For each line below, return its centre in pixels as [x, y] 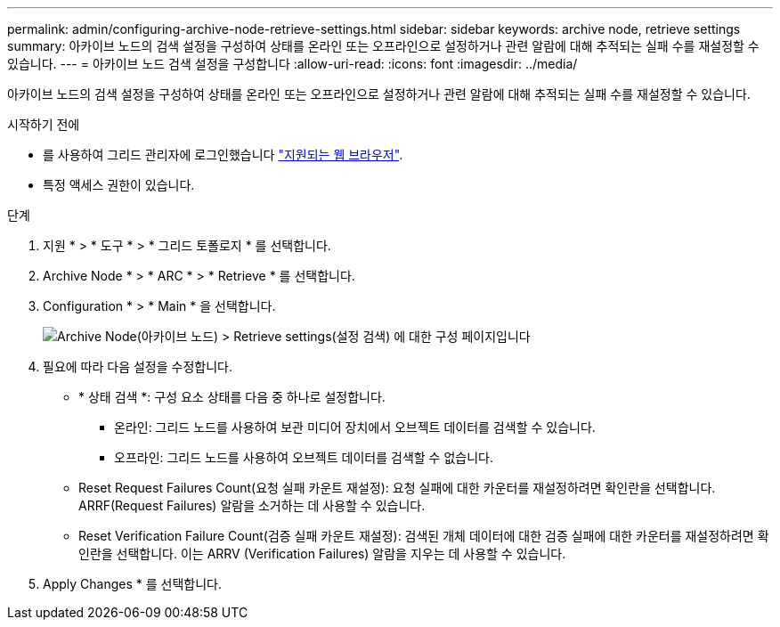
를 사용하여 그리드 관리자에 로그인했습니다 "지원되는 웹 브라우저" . [223, 155]
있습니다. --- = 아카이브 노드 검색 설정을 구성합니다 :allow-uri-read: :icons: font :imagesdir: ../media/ [292, 64]
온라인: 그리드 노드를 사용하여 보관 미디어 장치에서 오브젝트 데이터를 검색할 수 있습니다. [355, 427]
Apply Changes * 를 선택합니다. [132, 584]
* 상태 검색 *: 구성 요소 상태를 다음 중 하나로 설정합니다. [232, 397]
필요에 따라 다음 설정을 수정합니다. [138, 366]
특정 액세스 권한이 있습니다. [119, 185]
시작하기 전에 [44, 124]
